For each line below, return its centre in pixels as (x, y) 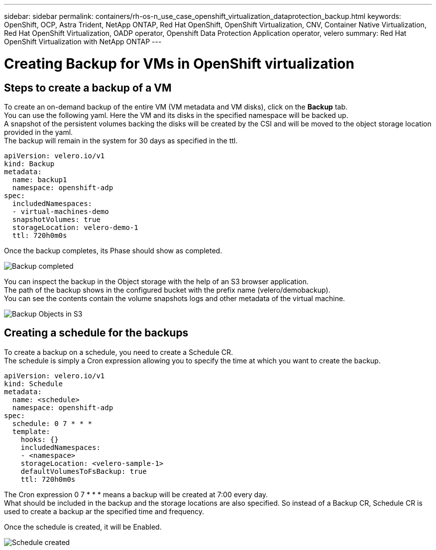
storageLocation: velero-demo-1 (75, 227)
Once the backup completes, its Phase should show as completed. (113, 250)
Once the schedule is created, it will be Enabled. (83, 527)
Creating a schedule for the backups (96, 333)
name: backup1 (40, 179)
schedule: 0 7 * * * (52, 423)
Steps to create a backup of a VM (88, 88)
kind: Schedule (34, 384)
